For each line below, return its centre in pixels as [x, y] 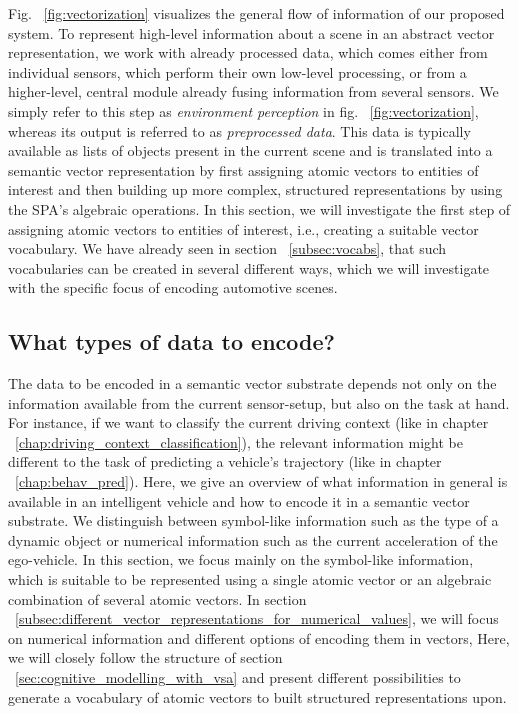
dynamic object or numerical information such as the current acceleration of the [253, 539]
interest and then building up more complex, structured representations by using [255, 189]
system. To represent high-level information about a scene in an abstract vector [251, 32]
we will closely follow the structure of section [145, 657]
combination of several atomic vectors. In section [157, 598]
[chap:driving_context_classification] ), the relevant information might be [239, 441]
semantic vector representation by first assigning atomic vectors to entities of [243, 169]
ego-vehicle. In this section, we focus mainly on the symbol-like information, [241, 559]
